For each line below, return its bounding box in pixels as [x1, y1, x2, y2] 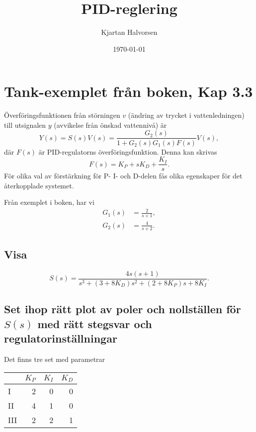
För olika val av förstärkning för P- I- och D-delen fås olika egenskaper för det [4, 171, 243, 181]
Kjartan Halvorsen [101, 27, 158, 37]
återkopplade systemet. [4, 180, 74, 190]
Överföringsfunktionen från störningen [4, 110, 120, 120]
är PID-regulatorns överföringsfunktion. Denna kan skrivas [38, 146, 217, 157]
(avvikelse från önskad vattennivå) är [54, 119, 167, 130]
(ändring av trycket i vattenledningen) [128, 110, 245, 120]
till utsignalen [4, 119, 46, 130]
